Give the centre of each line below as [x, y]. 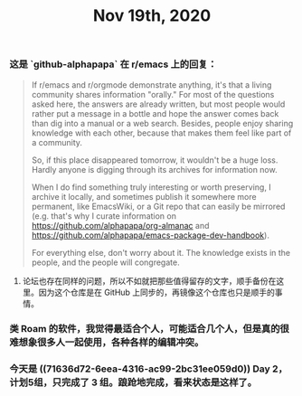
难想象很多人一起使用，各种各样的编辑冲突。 [107, 343]
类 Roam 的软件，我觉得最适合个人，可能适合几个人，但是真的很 [149, 329]
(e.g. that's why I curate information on [104, 216]
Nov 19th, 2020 [152, 16]
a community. [57, 142]
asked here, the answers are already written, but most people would [158, 104]
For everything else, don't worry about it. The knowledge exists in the [161, 252]
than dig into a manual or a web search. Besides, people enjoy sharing [162, 123]
